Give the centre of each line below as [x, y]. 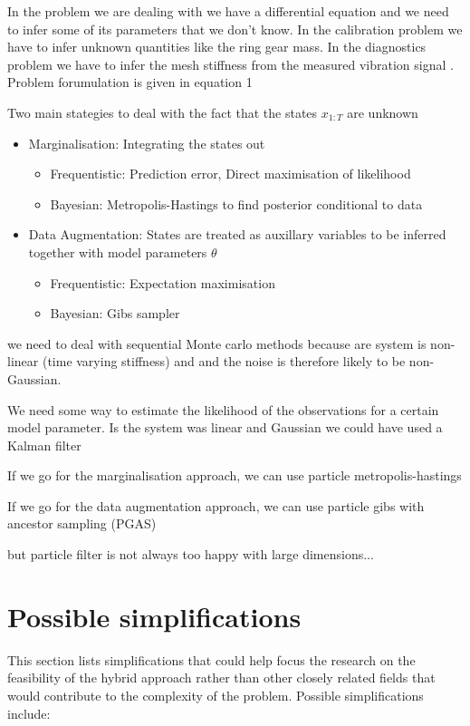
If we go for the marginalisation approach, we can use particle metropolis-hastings [235, 475]
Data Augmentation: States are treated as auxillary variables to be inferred [237, 234]
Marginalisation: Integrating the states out [147, 143]
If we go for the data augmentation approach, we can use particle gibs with [216, 505]
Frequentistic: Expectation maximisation [163, 282]
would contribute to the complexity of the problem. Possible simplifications [216, 695]
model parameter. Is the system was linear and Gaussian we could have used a [225, 427]
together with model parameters [118, 252]
